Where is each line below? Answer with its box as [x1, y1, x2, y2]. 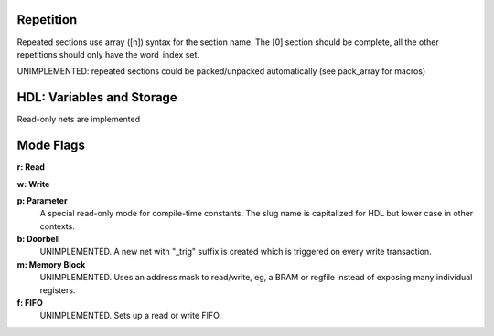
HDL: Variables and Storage [16, 89, 177, 105]
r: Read [16, 162, 46, 173]
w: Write [16, 178, 50, 189]
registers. [39, 284, 76, 296]
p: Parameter [16, 194, 68, 205]
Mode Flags [16, 138, 86, 153]
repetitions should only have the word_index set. [16, 48, 200, 59]
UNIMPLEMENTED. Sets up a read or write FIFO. [39, 310, 222, 321]
